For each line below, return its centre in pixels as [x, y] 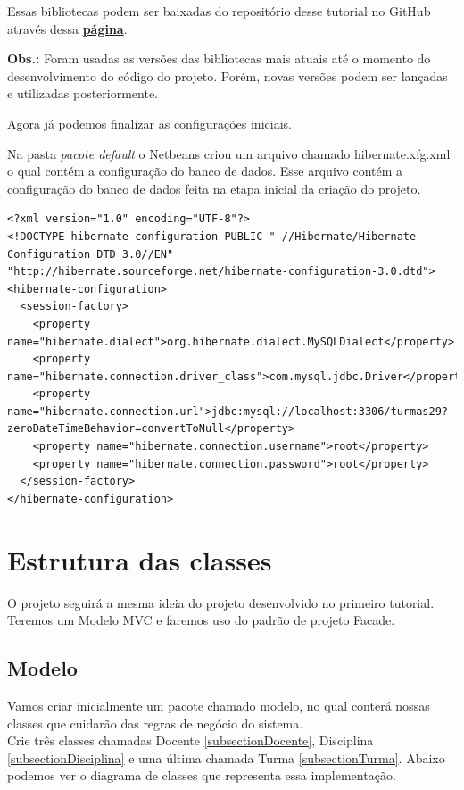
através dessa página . [67, 28]
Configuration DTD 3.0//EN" [91, 254]
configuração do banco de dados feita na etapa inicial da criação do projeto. [214, 188]
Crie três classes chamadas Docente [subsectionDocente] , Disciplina [191, 740]
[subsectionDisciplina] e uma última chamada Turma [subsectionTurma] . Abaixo [226, 757]
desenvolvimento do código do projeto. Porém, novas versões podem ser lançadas [228, 75]
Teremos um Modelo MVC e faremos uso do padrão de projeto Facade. [201, 620]
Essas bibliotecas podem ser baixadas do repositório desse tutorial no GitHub [219, 11]
